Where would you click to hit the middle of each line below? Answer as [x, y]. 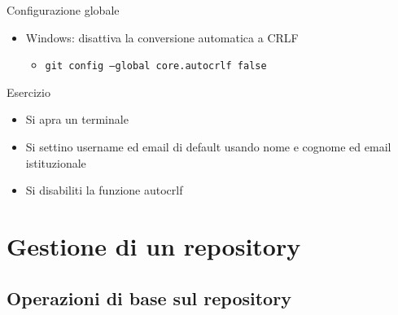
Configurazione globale [63, 10]
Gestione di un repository [154, 246]
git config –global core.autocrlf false [156, 66]
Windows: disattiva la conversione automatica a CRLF [162, 37]
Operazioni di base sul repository [149, 297]
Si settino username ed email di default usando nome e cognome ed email [208, 147]
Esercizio [28, 92]
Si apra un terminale [77, 119]
